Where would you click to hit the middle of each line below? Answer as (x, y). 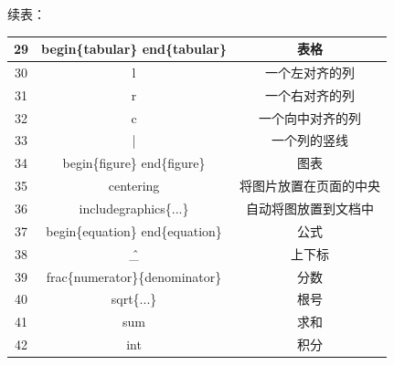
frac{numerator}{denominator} (134, 276)
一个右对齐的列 (309, 94)
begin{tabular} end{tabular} (134, 49)
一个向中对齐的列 (309, 117)
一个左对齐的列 (309, 72)
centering (134, 186)
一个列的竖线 (309, 140)
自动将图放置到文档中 (309, 208)
